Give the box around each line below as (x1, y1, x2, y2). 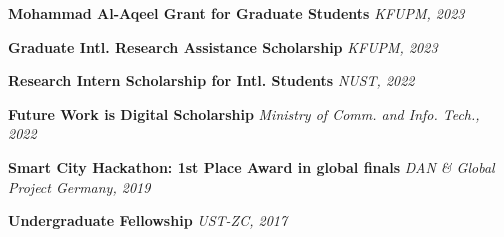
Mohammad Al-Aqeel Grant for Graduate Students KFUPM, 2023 (8, 3, 465, 23)
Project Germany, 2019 (8, 176, 151, 197)
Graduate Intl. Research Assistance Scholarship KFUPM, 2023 (8, 36, 438, 57)
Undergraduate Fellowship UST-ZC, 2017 (8, 210, 288, 231)
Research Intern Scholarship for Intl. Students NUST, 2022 (8, 70, 415, 91)
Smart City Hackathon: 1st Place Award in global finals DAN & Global (8, 156, 495, 177)
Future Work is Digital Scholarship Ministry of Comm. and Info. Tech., (8, 103, 480, 124)
